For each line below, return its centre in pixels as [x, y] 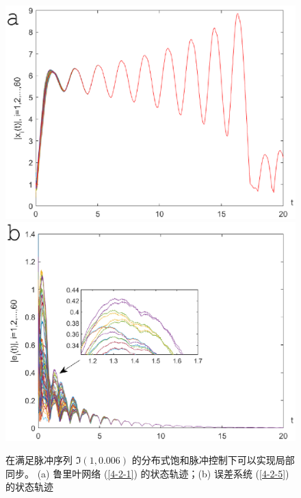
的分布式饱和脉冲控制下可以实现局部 [213, 460]
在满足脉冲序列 [39, 460]
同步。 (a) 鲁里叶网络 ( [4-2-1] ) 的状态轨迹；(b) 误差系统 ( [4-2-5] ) [147, 473]
